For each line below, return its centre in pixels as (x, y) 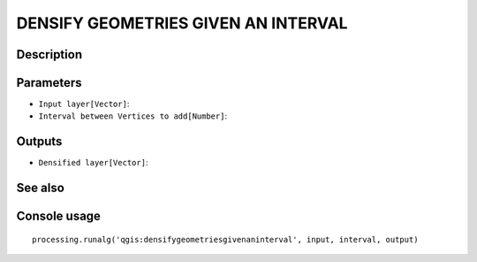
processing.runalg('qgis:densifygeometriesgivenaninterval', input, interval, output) (225, 239)
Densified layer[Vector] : (93, 163)
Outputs (39, 142)
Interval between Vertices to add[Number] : (133, 116)
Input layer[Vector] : (84, 104)
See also (41, 188)
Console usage (59, 216)
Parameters (49, 83)
